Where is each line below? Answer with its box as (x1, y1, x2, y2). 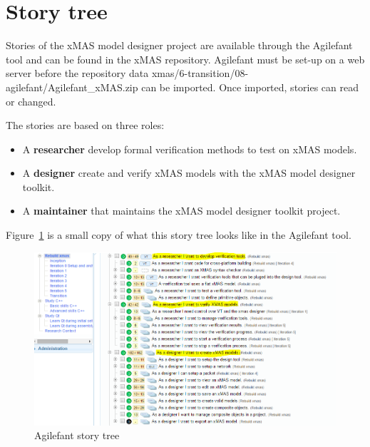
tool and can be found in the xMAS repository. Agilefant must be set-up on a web (6, 51, 365, 66)
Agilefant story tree (34, 428, 120, 443)
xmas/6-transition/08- (151, 66, 249, 81)
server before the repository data (6, 66, 149, 81)
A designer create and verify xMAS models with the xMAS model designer (22, 165, 356, 180)
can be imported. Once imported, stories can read (141, 79, 359, 94)
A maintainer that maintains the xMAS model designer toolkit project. (22, 203, 341, 218)
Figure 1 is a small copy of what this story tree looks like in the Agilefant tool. (6, 227, 351, 242)
